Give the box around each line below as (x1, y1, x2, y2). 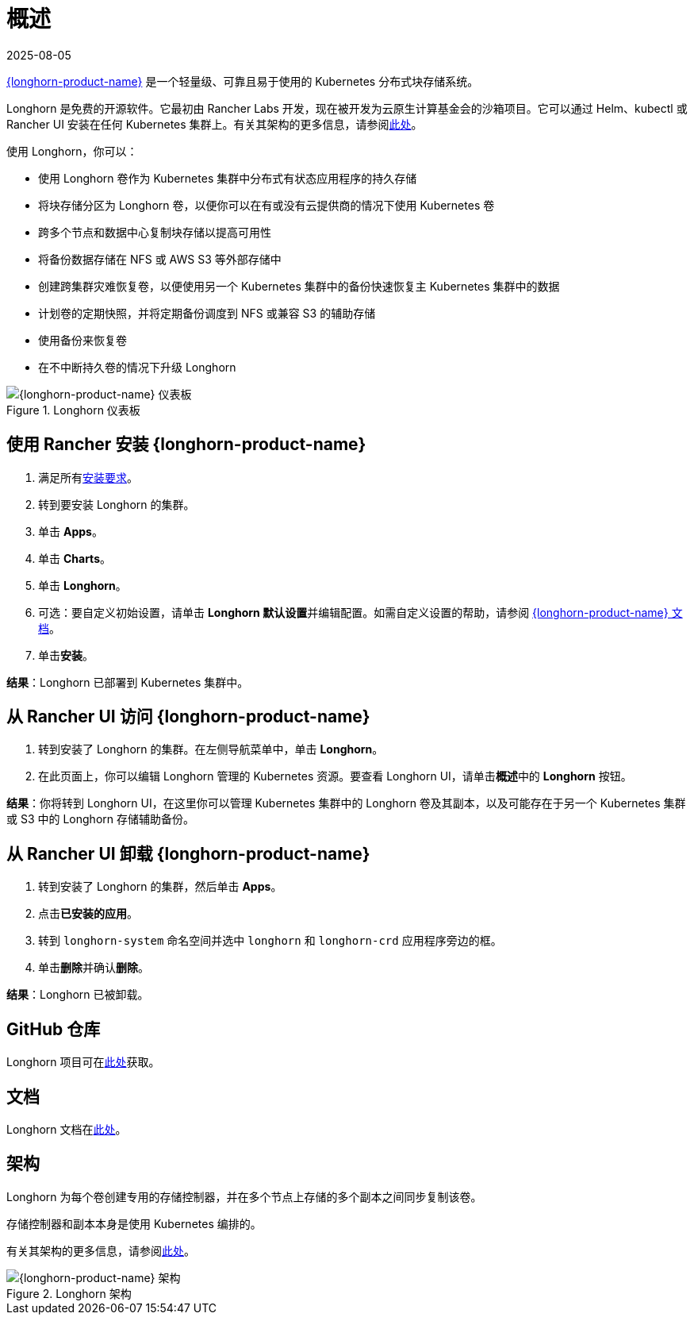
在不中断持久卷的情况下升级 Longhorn (38, 360, 236, 374)
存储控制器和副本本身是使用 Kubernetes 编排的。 (6, 1216, 262, 1230)
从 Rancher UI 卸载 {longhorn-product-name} (6, 843, 370, 864)
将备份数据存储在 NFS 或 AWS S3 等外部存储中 (38, 252, 282, 266)
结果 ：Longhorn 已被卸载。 (6, 988, 149, 1002)
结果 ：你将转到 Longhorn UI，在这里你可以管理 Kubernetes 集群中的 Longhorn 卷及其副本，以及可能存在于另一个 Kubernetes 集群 (6, 796, 686, 811)
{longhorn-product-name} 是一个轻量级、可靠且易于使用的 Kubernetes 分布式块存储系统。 (6, 74, 479, 88)
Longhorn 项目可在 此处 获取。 (6, 1055, 160, 1069)
